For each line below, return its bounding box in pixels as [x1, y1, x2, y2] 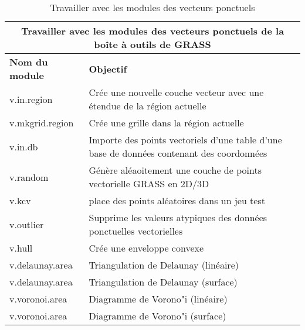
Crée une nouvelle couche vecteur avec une [89, 85, 264, 99]
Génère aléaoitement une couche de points [89, 163, 262, 177]
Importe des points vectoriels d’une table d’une [89, 133, 282, 146]
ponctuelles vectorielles [89, 224, 183, 238]
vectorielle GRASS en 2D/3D [89, 177, 209, 190]
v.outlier [9, 217, 44, 231]
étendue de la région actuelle [89, 99, 206, 112]
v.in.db [9, 139, 38, 153]
